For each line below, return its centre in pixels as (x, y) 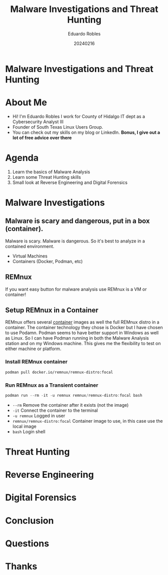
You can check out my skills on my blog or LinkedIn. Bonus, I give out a (86, 132)
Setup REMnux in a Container (52, 310)
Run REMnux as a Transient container (52, 385)
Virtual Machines (30, 256)
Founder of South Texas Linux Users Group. (58, 127)
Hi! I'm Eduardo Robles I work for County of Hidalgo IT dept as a (79, 116)
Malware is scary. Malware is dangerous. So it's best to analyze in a (75, 241)
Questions (27, 543)
